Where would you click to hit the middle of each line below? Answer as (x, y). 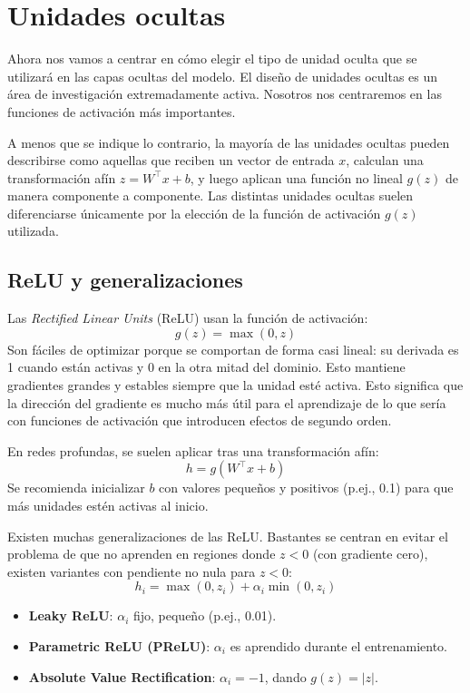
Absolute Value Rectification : (122, 676)
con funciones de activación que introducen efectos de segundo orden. (200, 420)
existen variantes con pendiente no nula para (132, 571)
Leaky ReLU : (71, 615)
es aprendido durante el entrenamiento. (339, 645)
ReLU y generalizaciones (125, 280)
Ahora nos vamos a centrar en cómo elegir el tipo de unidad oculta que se (212, 59)
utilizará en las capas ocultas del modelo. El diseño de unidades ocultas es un (223, 76)
